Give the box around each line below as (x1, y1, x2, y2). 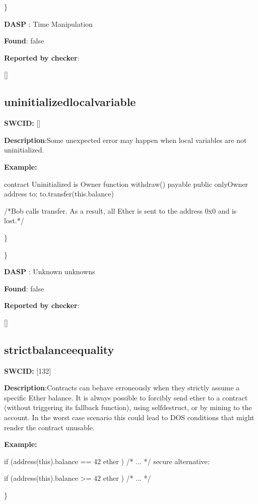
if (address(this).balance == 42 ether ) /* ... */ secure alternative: (4, 456, 210, 466)
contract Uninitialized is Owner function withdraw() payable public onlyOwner (4, 178, 248, 189)
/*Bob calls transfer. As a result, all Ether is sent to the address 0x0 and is (4, 205, 237, 216)
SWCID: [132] (4, 365, 51, 376)
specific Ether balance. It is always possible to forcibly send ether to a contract (4, 392, 248, 402)
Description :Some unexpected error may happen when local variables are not (4, 134, 247, 145)
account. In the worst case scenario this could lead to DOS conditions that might (4, 412, 254, 423)
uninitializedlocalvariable (4, 94, 136, 110)
